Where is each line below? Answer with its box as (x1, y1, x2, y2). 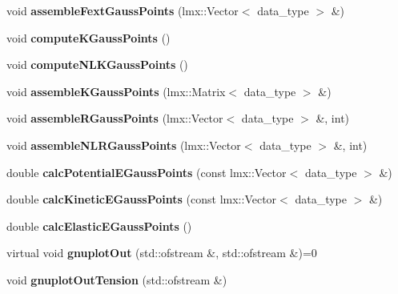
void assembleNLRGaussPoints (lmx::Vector (6, 136, 241, 153)
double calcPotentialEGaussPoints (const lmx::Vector (6, 163, 287, 180)
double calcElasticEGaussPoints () (6, 217, 192, 234)
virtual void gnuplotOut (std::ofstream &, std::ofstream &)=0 (6, 244, 317, 261)
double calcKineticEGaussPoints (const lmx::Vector (6, 191, 277, 207)
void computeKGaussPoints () (6, 29, 171, 46)
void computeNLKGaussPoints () (6, 56, 188, 73)
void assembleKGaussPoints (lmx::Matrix (6, 83, 226, 99)
